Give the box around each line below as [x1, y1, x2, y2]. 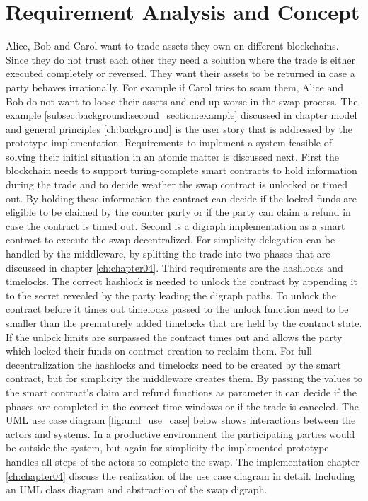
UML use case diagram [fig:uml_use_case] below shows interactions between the [6, 413, 356, 427]
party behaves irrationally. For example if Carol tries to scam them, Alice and [6, 79, 344, 94]
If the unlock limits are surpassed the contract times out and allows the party [6, 329, 343, 344]
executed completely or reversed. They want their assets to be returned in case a [6, 66, 355, 81]
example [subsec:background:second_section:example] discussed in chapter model [6, 108, 357, 122]
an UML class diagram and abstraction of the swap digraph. [6, 482, 268, 497]
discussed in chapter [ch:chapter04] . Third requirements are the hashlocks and [6, 260, 343, 275]
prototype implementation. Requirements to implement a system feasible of [6, 135, 332, 150]
